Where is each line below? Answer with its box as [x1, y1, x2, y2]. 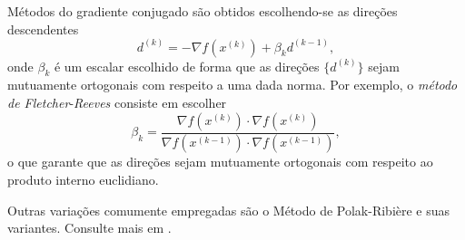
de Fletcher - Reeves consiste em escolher [7, 93, 227, 112]
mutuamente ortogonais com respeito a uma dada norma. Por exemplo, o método [7, 75, 458, 94]
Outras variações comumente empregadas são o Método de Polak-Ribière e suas [7, 200, 450, 219]
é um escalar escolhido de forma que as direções [54, 56, 320, 75]
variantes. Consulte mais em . [7, 218, 172, 237]
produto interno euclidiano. [7, 170, 159, 189]
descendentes [7, 19, 79, 38]
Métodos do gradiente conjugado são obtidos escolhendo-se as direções [7, 2, 398, 20]
